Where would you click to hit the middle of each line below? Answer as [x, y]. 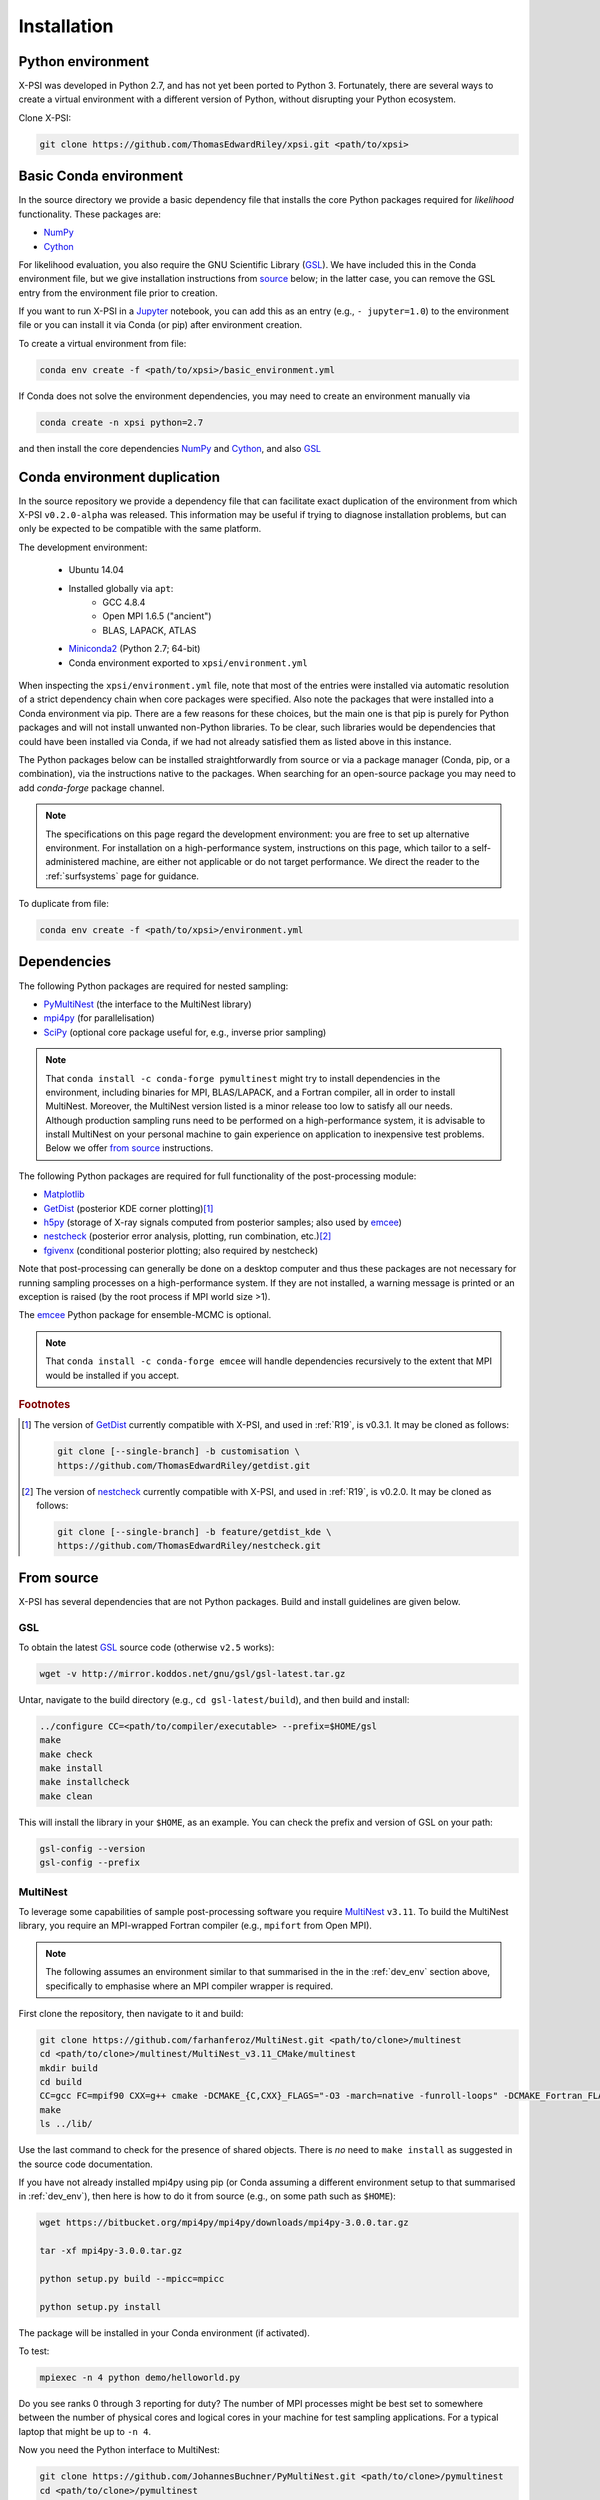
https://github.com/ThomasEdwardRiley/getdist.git [183, 1465]
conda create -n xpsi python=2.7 [121, 422]
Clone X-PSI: [45, 117]
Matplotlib [64, 1194]
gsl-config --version [92, 1848]
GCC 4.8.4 [124, 602]
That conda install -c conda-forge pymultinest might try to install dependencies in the [243, 1078]
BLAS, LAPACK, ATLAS [149, 630]
